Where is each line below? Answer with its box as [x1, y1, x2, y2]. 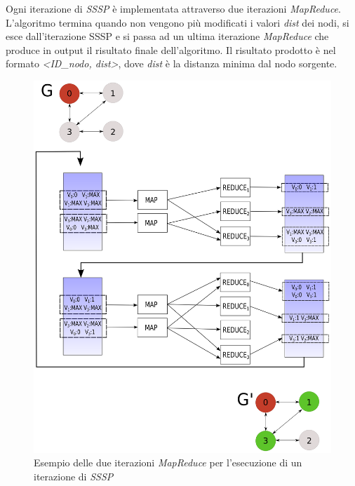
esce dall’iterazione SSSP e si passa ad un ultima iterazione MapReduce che [6, 29, 329, 43]
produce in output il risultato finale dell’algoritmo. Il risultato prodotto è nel [6, 42, 336, 57]
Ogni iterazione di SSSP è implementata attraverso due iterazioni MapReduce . [6, 1, 341, 15]
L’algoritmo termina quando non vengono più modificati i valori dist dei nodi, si [6, 15, 349, 29]
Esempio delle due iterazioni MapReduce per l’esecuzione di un [34, 455, 302, 470]
